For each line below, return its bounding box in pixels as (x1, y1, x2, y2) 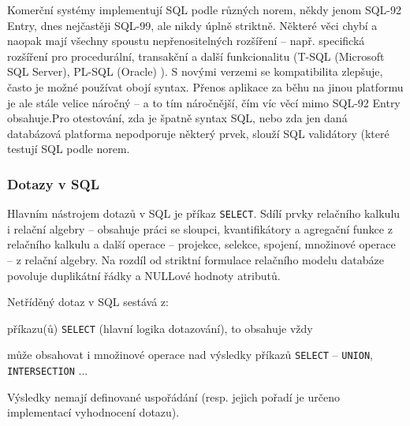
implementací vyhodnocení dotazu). (7, 404, 180, 420)
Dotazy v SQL (7, 174, 99, 193)
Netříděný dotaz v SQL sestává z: (7, 293, 169, 310)
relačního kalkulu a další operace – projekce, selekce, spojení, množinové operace (7, 236, 396, 252)
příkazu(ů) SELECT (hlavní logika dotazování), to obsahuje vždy (7, 319, 313, 336)
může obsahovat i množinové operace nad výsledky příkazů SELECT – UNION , (7, 346, 373, 363)
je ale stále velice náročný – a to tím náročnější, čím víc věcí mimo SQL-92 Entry (7, 94, 401, 110)
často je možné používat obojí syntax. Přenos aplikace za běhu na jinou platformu (7, 78, 404, 95)
